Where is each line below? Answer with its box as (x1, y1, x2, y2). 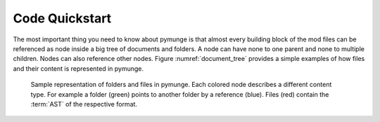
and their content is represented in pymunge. (13, 64, 144, 73)
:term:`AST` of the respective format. (30, 100, 137, 108)
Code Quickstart (13, 11, 112, 26)
